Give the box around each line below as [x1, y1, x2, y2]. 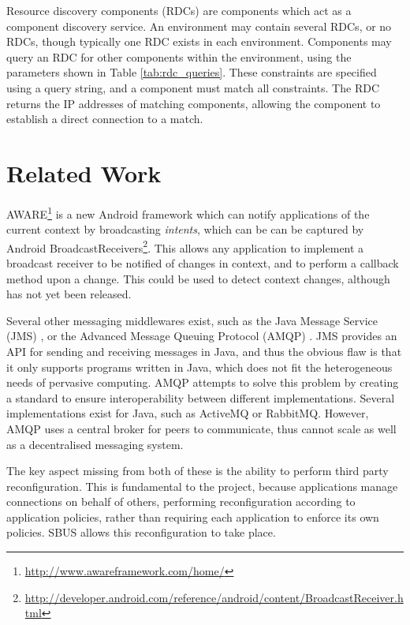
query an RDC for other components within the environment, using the [6, 48, 352, 65]
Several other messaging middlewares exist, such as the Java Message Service [6, 312, 378, 328]
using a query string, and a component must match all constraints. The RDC [6, 79, 379, 95]
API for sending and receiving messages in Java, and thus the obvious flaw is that [6, 342, 402, 359]
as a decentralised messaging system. [6, 436, 184, 452]
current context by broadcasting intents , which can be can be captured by [6, 221, 364, 238]
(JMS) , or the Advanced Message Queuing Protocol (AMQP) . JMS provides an [6, 327, 397, 344]
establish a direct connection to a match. [6, 110, 203, 127]
